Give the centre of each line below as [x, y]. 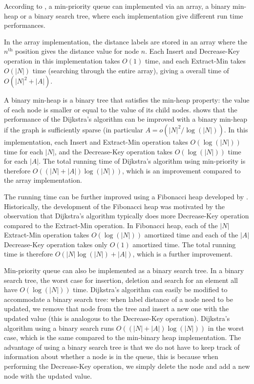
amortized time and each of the [191, 235]
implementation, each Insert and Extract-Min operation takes [96, 141]
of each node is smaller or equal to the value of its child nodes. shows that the [121, 109]
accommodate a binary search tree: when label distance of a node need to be [118, 299]
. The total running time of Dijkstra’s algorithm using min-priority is [142, 161]
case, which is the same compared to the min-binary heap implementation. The [123, 337]
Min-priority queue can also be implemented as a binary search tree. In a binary [124, 270]
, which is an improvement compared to [181, 170]
